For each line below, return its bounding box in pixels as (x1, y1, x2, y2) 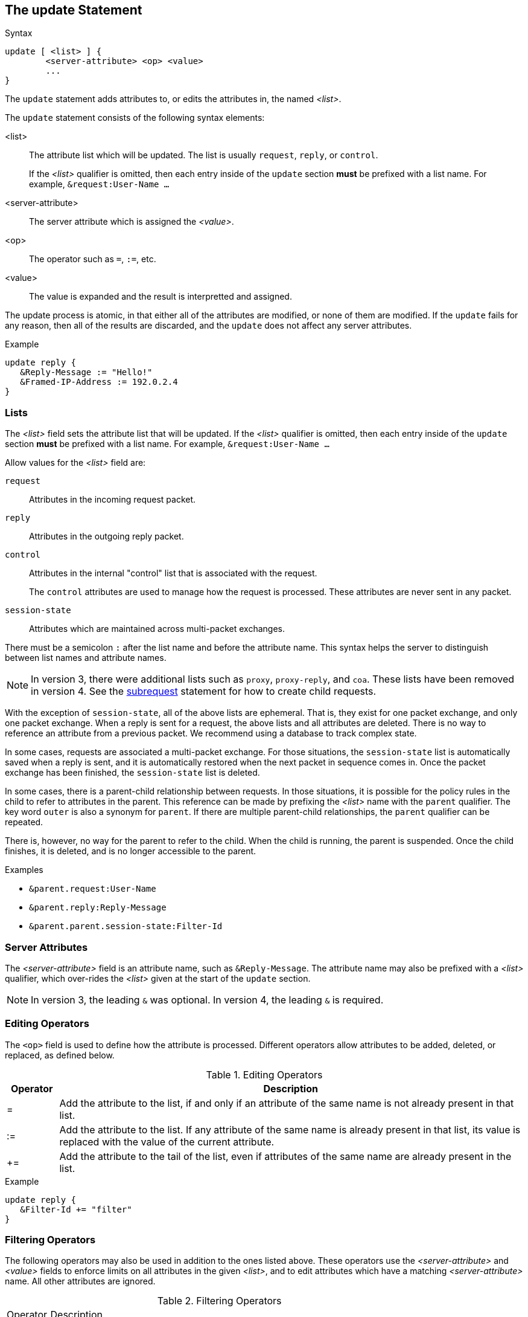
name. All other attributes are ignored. (5, 1276, 156, 1287)
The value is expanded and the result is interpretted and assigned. (29, 291, 292, 302)
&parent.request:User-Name (29, 884, 156, 894)
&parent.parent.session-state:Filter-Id (29, 921, 223, 932)
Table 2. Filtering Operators (157, 1295, 282, 1307)
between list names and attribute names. (5, 652, 167, 663)
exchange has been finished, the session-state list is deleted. (5, 767, 260, 778)
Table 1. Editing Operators (206, 1068, 323, 1081)
